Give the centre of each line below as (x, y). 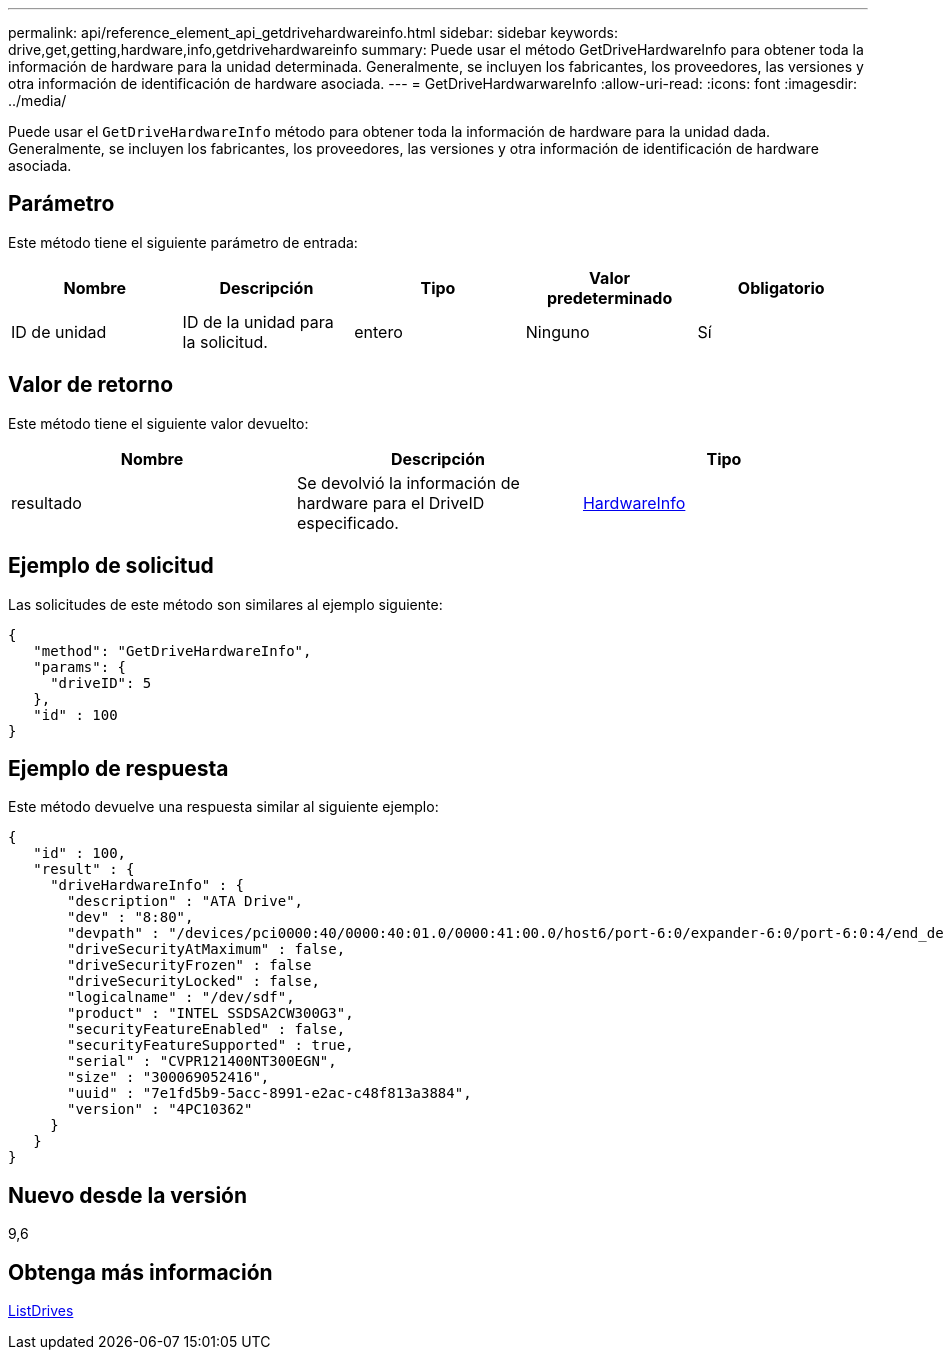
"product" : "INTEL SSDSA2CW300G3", (210, 1013)
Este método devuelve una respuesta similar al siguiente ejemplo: (223, 807)
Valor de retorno (91, 385)
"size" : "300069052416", (168, 1077)
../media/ (37, 100)
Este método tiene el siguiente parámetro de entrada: (183, 242)
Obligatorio (781, 287)
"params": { (80, 666)
